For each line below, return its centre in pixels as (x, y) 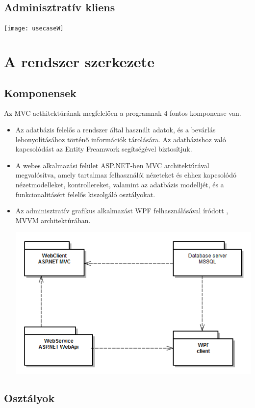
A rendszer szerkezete (79, 62)
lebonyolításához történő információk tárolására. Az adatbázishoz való (121, 139)
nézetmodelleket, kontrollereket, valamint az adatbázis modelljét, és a (120, 184)
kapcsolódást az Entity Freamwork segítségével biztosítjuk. (104, 149)
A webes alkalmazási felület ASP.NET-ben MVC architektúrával (112, 165)
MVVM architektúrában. (53, 220)
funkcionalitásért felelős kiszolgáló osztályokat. (85, 194)
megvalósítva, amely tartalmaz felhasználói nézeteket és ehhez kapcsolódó (126, 175)
